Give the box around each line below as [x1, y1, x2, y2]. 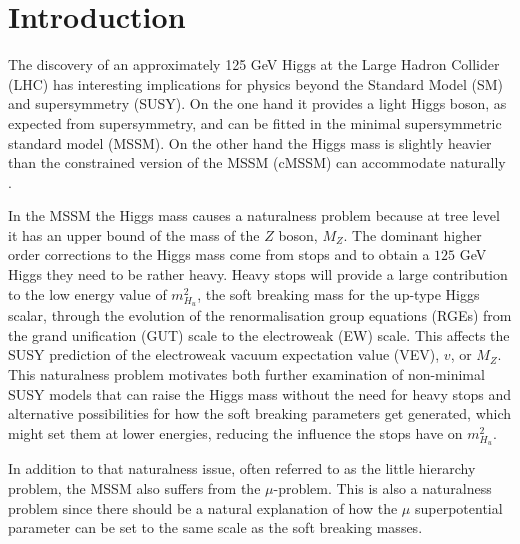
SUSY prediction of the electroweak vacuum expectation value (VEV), [8, 344, 440, 365]
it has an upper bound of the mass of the [8, 224, 260, 245]
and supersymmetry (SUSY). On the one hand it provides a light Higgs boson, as [8, 93, 507, 114]
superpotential [414, 497, 503, 518]
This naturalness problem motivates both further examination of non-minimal [8, 364, 485, 384]
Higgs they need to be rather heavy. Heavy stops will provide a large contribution [8, 264, 508, 285]
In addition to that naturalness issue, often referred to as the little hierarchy [8, 458, 476, 479]
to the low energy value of [8, 283, 167, 304]
